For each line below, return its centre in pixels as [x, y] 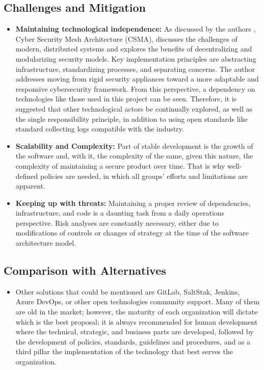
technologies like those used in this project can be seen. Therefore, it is [126, 99]
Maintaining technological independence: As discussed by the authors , [136, 29]
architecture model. [46, 243]
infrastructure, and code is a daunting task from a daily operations [120, 213]
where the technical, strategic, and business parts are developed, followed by [135, 332]
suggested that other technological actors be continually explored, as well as [134, 108]
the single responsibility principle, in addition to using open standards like [131, 118]
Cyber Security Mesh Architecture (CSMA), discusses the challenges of [126, 38]
